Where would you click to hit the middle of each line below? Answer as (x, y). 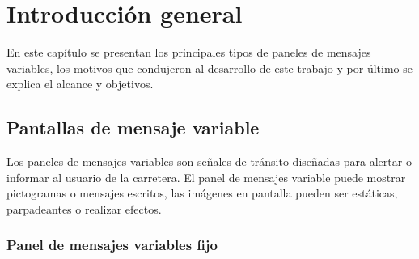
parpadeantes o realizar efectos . (84, 208)
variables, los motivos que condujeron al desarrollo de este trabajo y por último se (209, 68)
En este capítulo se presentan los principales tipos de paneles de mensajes (189, 52)
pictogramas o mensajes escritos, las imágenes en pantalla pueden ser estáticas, (202, 193)
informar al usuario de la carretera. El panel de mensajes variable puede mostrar (206, 177)
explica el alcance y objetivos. (80, 84)
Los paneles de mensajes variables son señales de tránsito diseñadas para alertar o (209, 161)
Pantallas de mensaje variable (133, 127)
